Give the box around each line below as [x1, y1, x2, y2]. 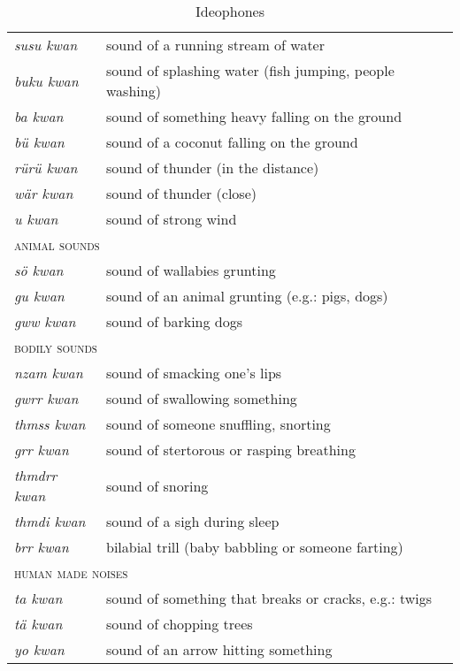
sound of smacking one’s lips [105, 362, 282, 383]
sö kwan [14, 260, 64, 280]
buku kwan [14, 70, 79, 91]
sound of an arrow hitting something [105, 639, 333, 660]
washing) [105, 80, 161, 101]
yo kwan [14, 639, 65, 660]
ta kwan [14, 588, 63, 608]
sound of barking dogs [105, 311, 243, 332]
